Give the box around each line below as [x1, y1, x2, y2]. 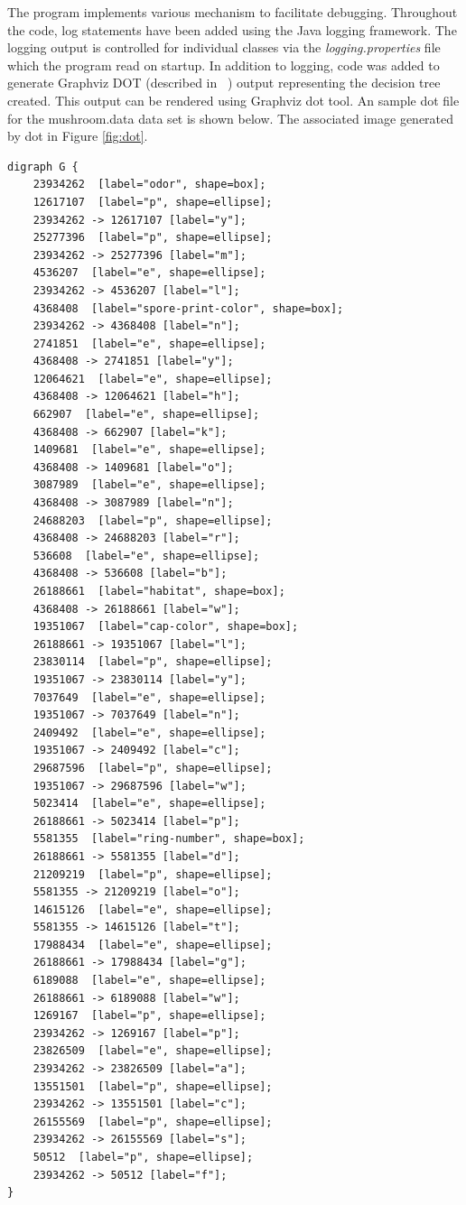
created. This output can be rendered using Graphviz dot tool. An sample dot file [7, 90, 460, 109]
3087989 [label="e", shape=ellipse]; [33, 478, 266, 492]
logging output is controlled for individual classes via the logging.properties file [7, 38, 441, 57]
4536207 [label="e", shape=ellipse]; [33, 266, 266, 280]
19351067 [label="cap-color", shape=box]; [33, 620, 299, 634]
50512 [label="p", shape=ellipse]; [33, 1151, 254, 1163]
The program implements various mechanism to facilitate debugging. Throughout [7, 3, 458, 21]
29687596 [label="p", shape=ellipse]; [33, 761, 273, 774]
